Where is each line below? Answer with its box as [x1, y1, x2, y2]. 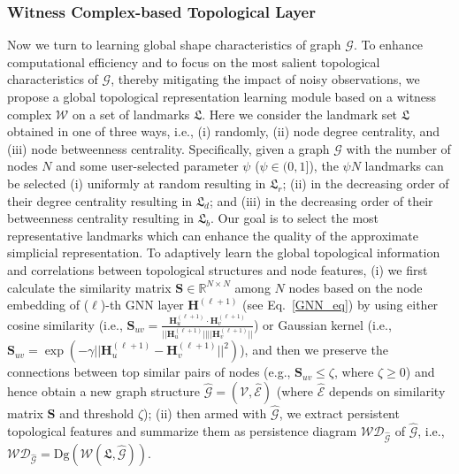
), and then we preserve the [240, 340, 388, 359]
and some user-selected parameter [56, 157, 239, 175]
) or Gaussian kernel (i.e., [253, 315, 392, 333]
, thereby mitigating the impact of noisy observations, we [111, 70, 420, 88]
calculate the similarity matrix [7, 278, 172, 296]
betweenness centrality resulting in [7, 209, 195, 227]
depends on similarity [329, 381, 446, 400]
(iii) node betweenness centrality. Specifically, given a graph [7, 139, 330, 157]
